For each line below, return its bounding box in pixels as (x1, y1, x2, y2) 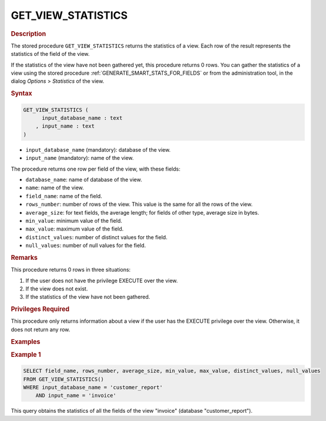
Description (11, 29, 46, 38)
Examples (11, 338, 41, 346)
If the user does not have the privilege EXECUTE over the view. (25, 277, 179, 284)
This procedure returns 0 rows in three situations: (11, 266, 131, 273)
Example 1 (11, 350, 41, 359)
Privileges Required (11, 305, 70, 313)
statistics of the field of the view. (11, 51, 90, 58)
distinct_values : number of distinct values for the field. (25, 233, 167, 240)
